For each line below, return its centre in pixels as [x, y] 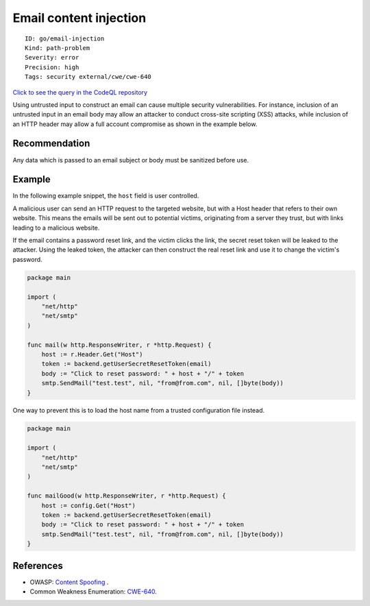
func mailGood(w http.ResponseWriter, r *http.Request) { [126, 496]
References [38, 566]
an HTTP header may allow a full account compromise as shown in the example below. [135, 124]
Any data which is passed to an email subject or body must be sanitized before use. [131, 160]
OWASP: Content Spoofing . [69, 582]
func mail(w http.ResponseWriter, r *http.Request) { [119, 345]
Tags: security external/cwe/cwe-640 [88, 77]
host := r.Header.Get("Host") [92, 354]
